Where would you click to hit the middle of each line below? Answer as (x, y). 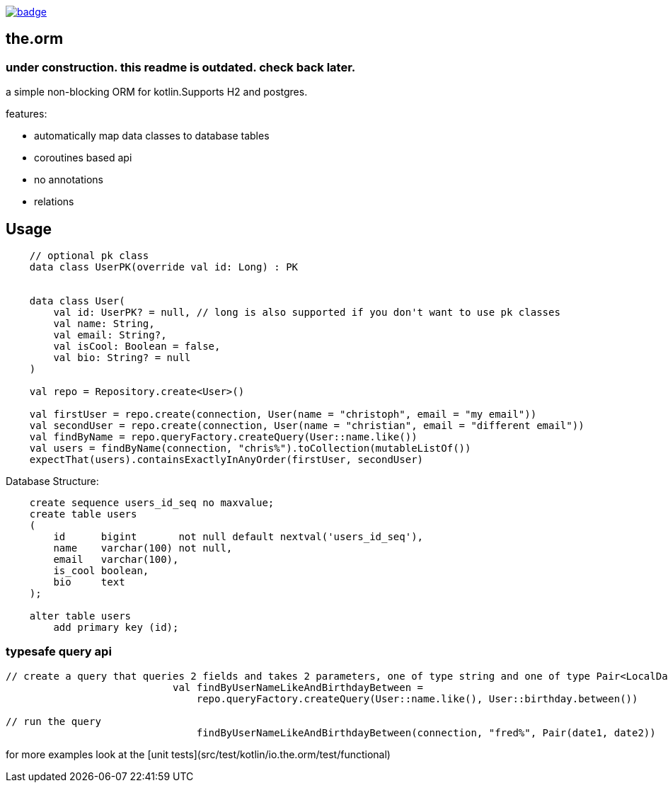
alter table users (80, 616)
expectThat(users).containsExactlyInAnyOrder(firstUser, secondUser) (226, 460)
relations (54, 202)
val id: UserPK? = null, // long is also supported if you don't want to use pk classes (307, 313)
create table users (83, 514)
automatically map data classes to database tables (152, 136)
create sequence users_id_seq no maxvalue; (152, 503)
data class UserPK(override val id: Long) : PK (164, 267)
